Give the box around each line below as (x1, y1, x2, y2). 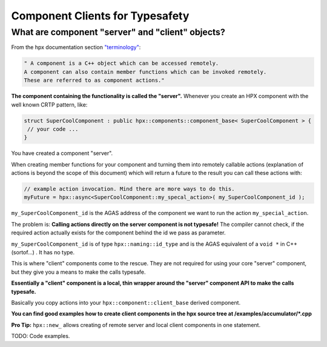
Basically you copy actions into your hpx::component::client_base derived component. (11, 299, 241, 306)
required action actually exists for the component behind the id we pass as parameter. (11, 229, 226, 236)
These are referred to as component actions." (24, 77, 165, 84)
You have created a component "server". (11, 150, 113, 157)
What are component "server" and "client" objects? (11, 27, 225, 38)
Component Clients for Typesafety (11, 9, 190, 22)
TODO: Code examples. (11, 332, 70, 340)
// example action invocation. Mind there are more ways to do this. (24, 185, 235, 193)
